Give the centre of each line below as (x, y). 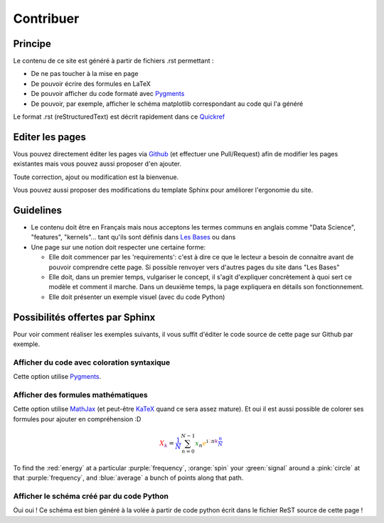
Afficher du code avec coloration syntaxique (92, 362)
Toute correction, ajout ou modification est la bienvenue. (96, 177)
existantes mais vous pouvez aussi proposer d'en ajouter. (97, 164)
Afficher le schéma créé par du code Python (91, 496)
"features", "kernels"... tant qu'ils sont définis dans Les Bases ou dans (133, 237)
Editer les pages (50, 137)
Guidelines (37, 210)
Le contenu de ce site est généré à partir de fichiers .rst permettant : (113, 61)
